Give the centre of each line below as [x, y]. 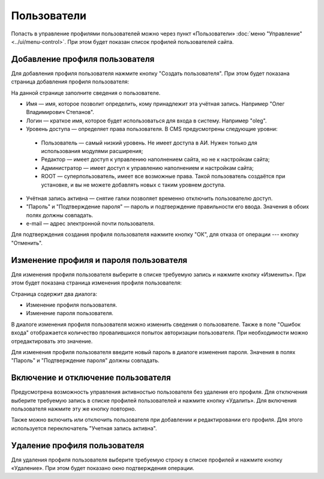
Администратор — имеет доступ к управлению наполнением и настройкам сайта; [148, 167]
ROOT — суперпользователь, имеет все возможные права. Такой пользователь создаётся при [163, 176]
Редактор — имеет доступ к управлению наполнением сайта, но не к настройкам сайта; [155, 160]
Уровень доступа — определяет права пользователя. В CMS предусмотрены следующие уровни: [152, 129]
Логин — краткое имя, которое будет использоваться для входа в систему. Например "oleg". [146, 121]
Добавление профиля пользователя [83, 59]
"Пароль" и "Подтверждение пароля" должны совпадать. [85, 361]
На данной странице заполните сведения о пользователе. [86, 92]
